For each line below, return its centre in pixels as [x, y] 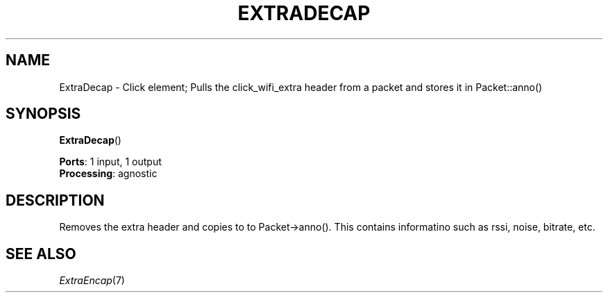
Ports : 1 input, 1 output [110, 162]
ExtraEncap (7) [92, 281]
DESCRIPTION [55, 200]
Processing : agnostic [108, 174]
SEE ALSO [41, 254]
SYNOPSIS [43, 114]
